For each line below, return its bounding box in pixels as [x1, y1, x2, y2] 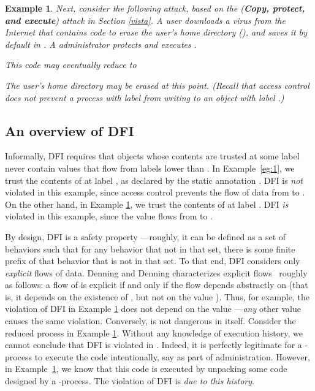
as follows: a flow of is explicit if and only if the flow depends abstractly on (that [5, 278, 308, 291]
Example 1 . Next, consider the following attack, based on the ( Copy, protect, [5, 2, 305, 14]
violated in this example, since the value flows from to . [5, 210, 213, 222]
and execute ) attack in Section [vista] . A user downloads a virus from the [5, 13, 286, 26]
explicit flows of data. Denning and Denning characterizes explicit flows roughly [5, 266, 308, 279]
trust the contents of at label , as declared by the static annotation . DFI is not [5, 173, 303, 186]
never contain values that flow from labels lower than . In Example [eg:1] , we [5, 161, 295, 174]
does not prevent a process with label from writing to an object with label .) [5, 91, 284, 104]
